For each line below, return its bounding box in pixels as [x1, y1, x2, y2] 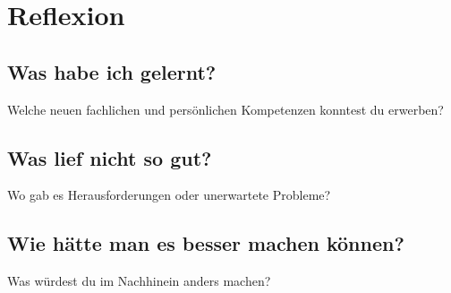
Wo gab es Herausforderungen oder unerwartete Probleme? [7, 185, 331, 204]
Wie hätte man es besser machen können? [7, 229, 404, 257]
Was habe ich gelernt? [7, 57, 217, 85]
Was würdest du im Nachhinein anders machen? [7, 271, 271, 290]
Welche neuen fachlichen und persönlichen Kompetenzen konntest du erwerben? [7, 99, 444, 118]
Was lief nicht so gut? [7, 143, 212, 171]
